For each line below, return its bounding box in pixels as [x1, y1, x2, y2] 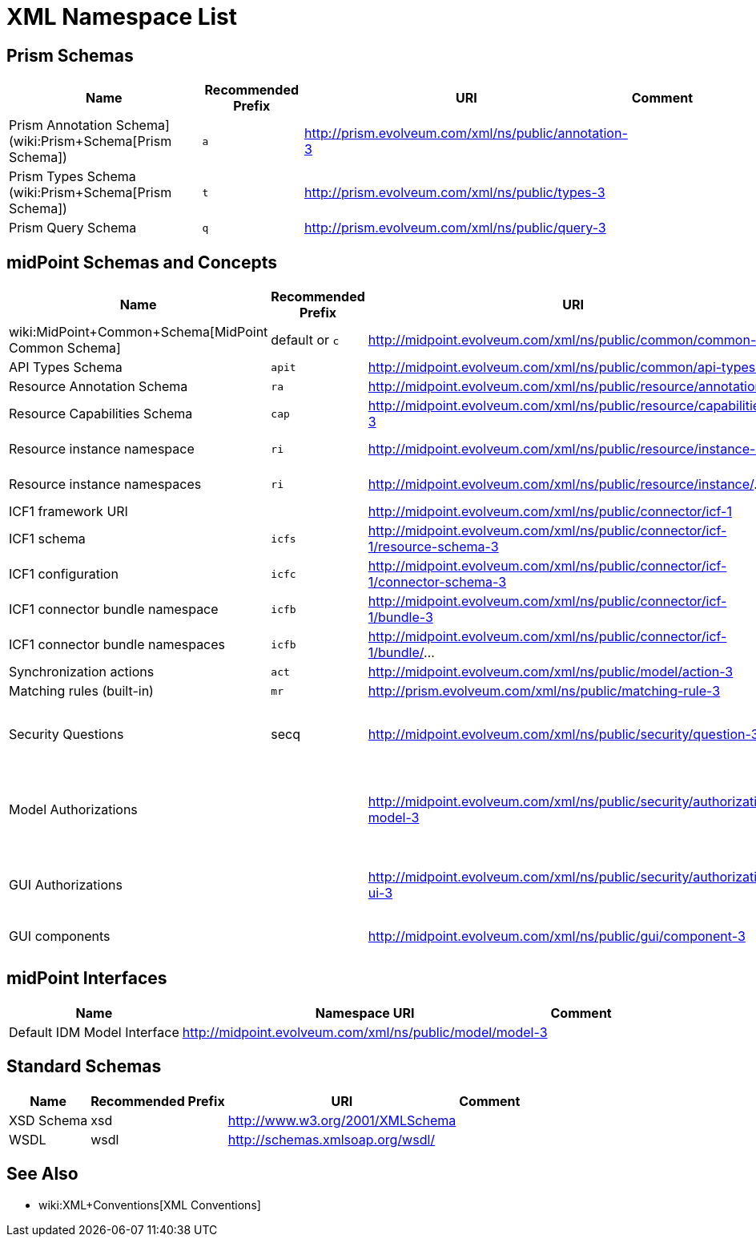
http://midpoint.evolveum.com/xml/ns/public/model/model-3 [182, 1023, 548, 1040]
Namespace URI [315, 1004, 415, 1021]
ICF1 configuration [9, 566, 119, 583]
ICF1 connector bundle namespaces [9, 636, 226, 653]
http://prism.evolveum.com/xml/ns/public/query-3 [304, 220, 606, 236]
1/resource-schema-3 [368, 539, 499, 555]
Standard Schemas [6, 1056, 162, 1077]
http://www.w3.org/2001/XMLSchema [227, 1112, 456, 1128]
